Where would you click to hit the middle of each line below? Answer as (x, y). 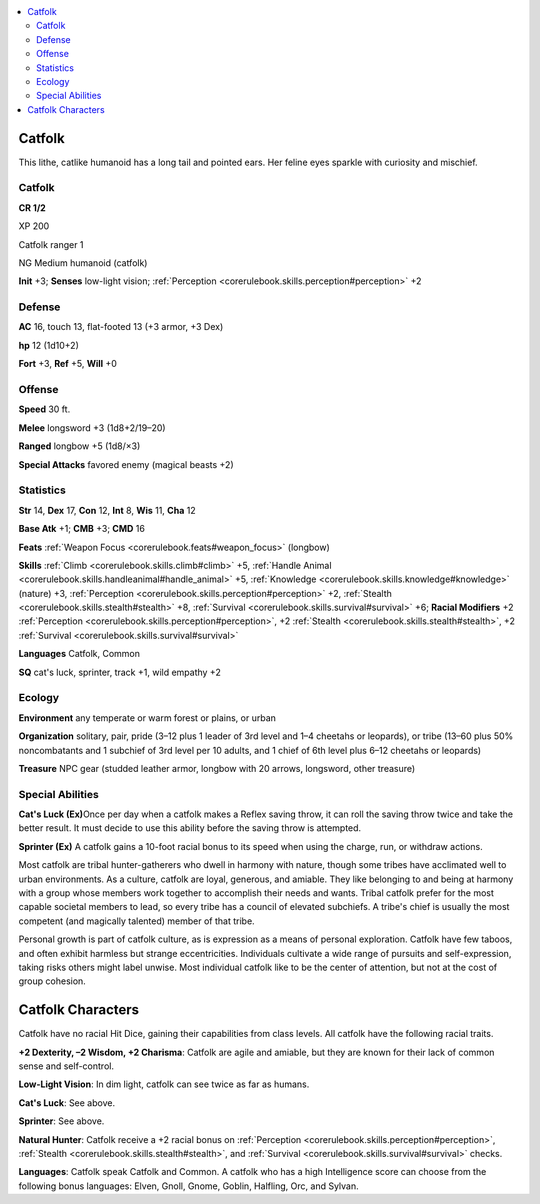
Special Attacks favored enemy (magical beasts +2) (126, 464)
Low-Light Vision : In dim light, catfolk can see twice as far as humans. (164, 1084)
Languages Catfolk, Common (79, 654)
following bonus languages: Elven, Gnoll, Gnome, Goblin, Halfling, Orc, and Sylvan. (188, 1186)
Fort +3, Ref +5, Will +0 (67, 364)
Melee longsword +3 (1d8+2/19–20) (92, 427)
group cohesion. (52, 981)
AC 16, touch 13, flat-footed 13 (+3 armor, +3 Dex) (121, 327)
